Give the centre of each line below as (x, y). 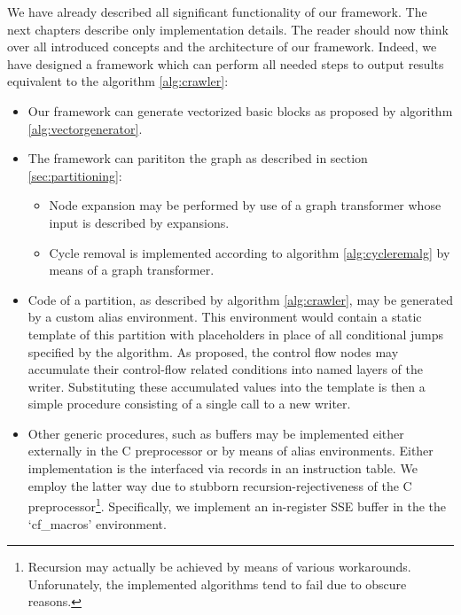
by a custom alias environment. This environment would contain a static (225, 317)
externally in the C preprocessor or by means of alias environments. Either (230, 451)
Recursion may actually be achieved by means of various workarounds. (219, 567)
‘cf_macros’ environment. (97, 523)
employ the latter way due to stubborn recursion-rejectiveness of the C (220, 485)
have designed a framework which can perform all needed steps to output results (226, 63)
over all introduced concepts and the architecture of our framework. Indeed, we (222, 47)
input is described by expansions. (139, 222)
